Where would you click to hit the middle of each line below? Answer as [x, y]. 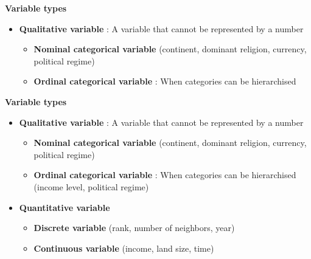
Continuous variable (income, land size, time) [124, 248]
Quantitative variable [65, 207]
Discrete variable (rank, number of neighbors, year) [134, 228]
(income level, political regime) [91, 186]
